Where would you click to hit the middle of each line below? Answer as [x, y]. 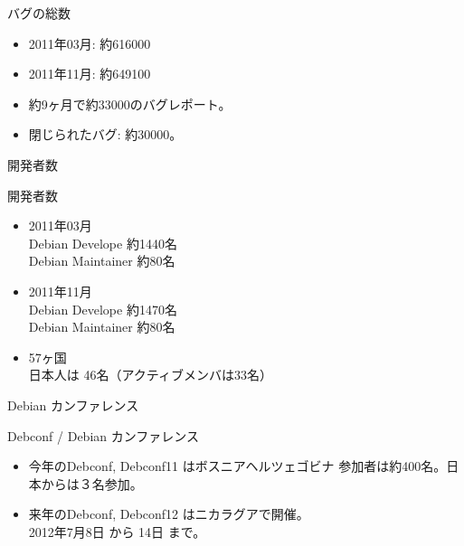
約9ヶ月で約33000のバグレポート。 [130, 104]
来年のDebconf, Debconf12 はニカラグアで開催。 [169, 514]
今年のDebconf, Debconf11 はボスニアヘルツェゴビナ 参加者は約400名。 [237, 466]
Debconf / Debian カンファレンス [104, 435]
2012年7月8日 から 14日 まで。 [117, 531]
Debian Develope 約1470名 [103, 309]
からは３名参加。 [92, 483]
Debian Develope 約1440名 [103, 243]
